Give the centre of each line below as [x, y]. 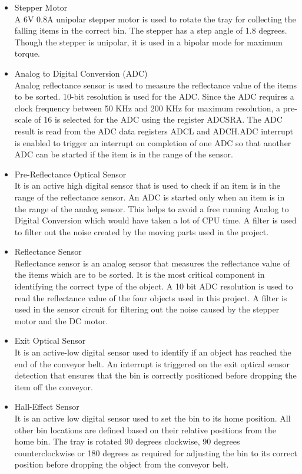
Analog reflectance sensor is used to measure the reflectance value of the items [156, 85]
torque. [27, 53]
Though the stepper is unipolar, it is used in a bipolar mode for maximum [148, 42]
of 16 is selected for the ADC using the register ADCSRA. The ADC [158, 119]
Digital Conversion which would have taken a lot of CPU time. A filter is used [155, 220]
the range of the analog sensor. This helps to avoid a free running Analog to [152, 208]
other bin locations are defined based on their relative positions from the [145, 429]
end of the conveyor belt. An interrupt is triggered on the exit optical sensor [152, 363]
